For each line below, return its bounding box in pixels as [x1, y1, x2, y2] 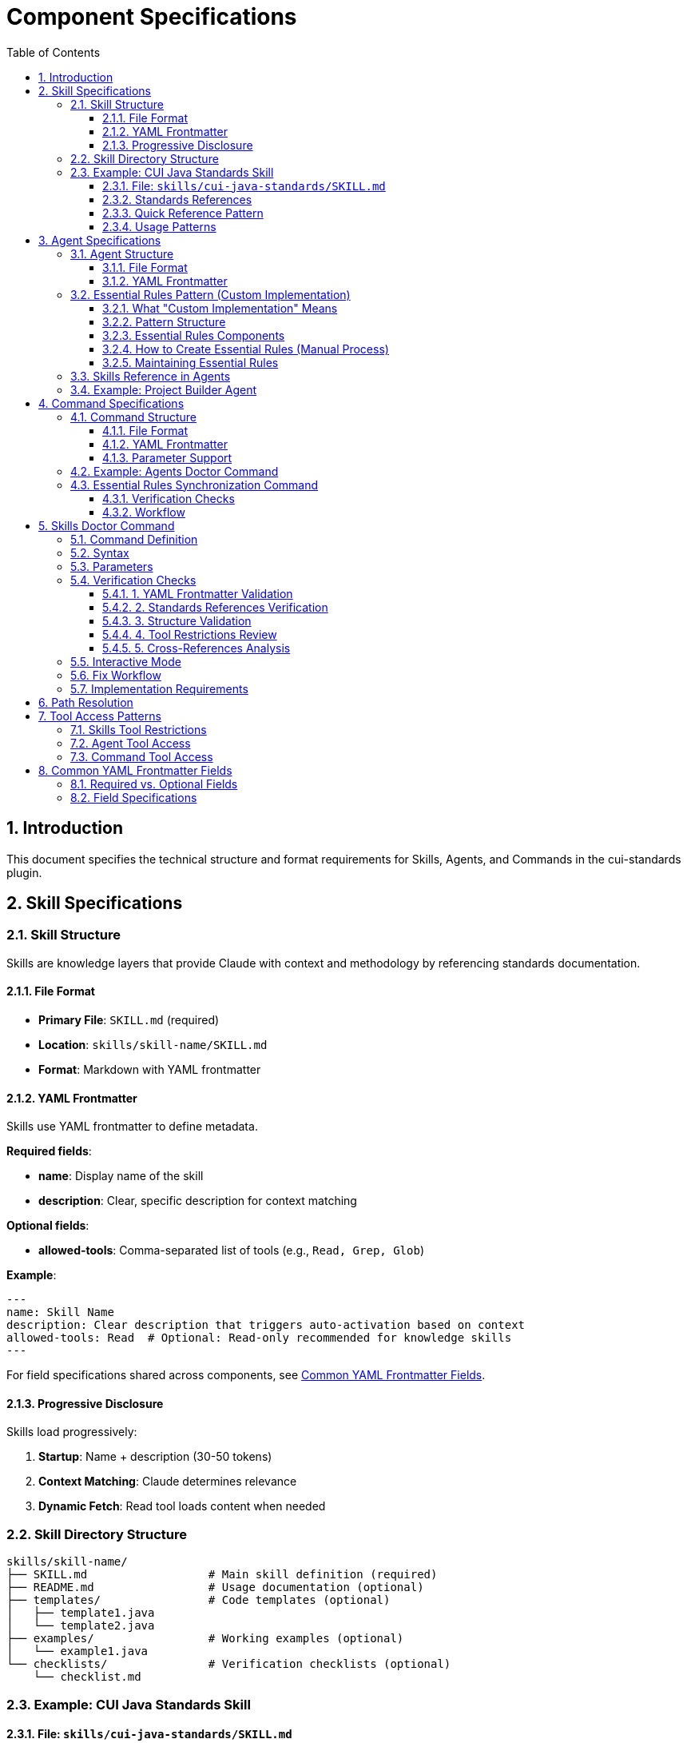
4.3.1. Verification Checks [102, 491, 235, 505]
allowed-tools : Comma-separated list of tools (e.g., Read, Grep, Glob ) [38, 1243, 424, 1258]
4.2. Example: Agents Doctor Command [70, 464, 279, 478]
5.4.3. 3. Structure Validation [102, 613, 252, 628]
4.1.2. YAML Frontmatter [102, 437, 228, 451]
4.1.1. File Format [102, 423, 189, 437]
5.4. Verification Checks [70, 572, 197, 587]
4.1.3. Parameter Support [102, 450, 232, 465]
